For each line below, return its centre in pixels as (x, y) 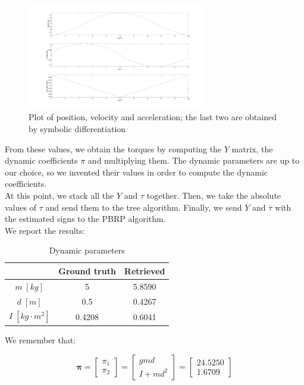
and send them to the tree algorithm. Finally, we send (144, 207)
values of (21, 207)
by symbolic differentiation (77, 128)
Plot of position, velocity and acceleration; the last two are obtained (153, 117)
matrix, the (252, 148)
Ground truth (87, 270)
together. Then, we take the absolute (214, 195)
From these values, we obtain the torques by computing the (113, 148)
